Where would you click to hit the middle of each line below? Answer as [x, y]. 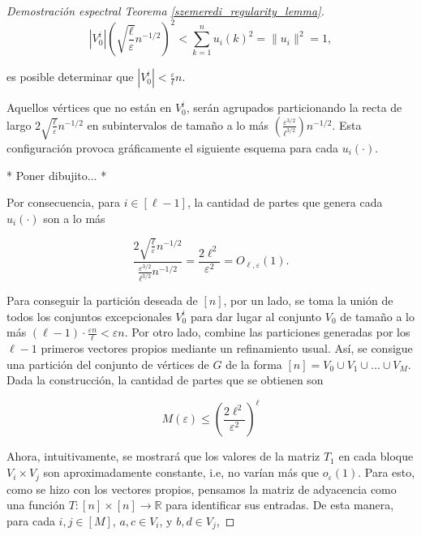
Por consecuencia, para [63, 202]
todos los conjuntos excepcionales [89, 316]
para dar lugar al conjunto [256, 316]
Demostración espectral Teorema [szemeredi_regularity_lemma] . [165, 11]
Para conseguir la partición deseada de [102, 300]
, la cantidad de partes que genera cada [285, 202]
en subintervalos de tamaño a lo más [178, 124]
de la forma [254, 364]
